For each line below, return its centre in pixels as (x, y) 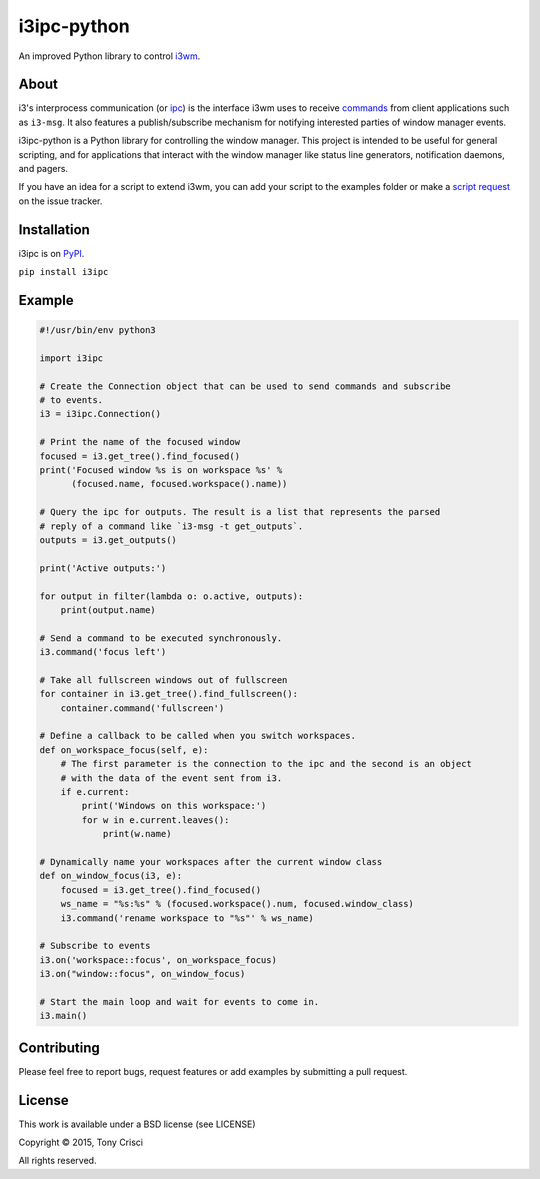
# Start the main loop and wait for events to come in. (179, 1001)
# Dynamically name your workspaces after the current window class (211, 861)
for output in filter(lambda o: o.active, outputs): (171, 596)
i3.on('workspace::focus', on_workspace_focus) (158, 959)
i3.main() (63, 1016)
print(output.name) (108, 609)
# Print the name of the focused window (139, 442)
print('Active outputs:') (103, 568)
